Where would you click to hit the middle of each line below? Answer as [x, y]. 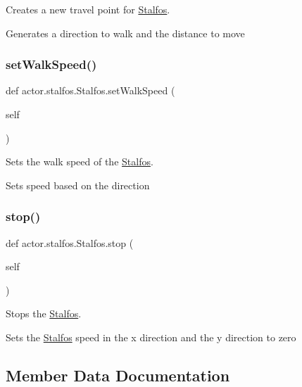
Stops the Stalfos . [44, 313]
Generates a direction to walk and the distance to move [125, 33]
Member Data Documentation [118, 375]
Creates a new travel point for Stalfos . [88, 9]
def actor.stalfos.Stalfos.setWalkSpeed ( [90, 90]
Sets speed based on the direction [78, 185]
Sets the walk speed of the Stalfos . [80, 161]
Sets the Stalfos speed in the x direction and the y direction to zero [151, 337]
